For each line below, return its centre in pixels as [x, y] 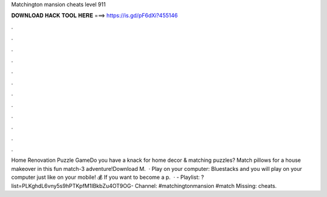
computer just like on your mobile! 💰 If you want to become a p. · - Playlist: [105, 177]
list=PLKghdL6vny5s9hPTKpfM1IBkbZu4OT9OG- [72, 185]
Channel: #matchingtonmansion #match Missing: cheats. [206, 185]
